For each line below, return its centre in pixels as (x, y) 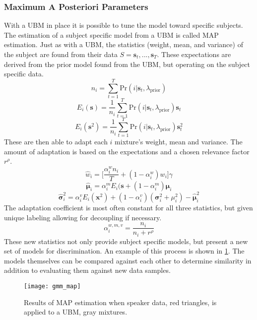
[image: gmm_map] (52, 286)
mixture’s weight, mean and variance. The (179, 142)
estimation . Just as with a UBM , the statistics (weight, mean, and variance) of (124, 44)
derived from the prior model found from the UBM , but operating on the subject (127, 64)
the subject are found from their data (61, 54)
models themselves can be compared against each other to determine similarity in (128, 260)
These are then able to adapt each (56, 142)
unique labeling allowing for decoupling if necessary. (83, 217)
